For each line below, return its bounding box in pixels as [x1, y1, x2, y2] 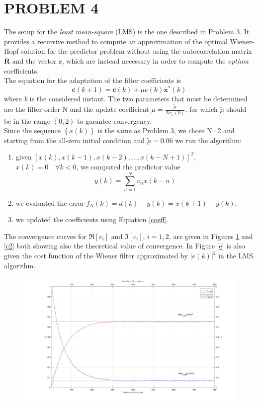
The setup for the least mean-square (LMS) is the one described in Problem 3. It [4, 26, 250, 37]
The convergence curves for [4, 231, 86, 241]
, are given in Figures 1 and [169, 231, 253, 241]
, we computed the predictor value [76, 161, 180, 171]
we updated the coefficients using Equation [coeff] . [15, 214, 169, 225]
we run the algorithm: [175, 135, 242, 145]
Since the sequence [4, 125, 61, 136]
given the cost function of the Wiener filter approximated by [4, 250, 188, 261]
